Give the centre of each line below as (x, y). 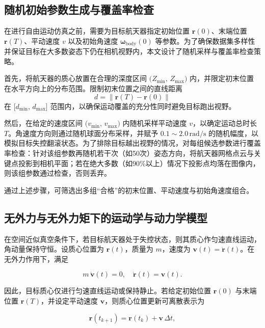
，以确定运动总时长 (225, 123)
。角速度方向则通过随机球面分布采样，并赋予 (83, 133)
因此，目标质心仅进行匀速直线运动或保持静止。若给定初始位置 (108, 291)
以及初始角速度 (93, 40)
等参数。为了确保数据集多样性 (205, 40)
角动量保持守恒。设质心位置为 (54, 249)
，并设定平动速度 (69, 300)
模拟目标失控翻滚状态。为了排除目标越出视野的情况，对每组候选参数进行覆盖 (132, 143)
